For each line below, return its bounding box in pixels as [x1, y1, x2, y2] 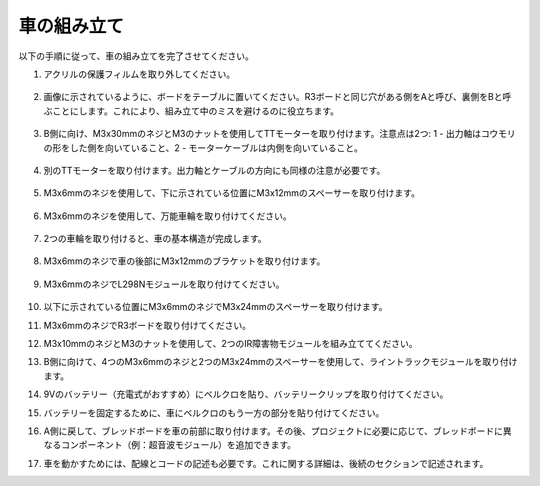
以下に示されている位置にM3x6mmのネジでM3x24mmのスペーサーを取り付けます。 [43, 301, 388, 313]
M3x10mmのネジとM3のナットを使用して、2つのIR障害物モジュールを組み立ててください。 [43, 338, 419, 350]
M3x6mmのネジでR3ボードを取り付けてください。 [43, 319, 252, 331]
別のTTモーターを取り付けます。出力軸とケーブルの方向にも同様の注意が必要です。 [43, 164, 386, 176]
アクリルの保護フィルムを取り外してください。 [43, 68, 235, 80]
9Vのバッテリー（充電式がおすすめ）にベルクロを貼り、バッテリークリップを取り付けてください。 [43, 388, 449, 400]
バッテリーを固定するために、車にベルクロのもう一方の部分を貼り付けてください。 [43, 406, 385, 419]
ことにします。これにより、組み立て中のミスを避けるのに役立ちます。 [51, 105, 340, 117]
